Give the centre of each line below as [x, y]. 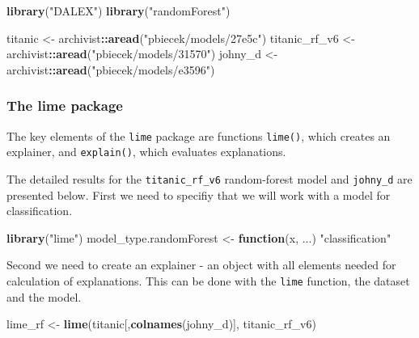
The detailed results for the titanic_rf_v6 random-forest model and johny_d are [209, 178]
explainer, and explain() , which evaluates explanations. [146, 152]
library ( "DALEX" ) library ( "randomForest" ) [119, 11]
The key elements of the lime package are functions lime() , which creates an [199, 135]
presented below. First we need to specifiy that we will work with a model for [199, 194]
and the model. [44, 296]
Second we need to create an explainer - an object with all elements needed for [201, 265]
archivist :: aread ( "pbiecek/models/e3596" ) [111, 69]
